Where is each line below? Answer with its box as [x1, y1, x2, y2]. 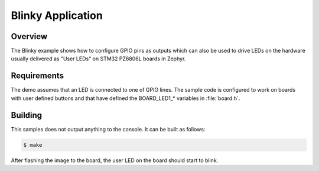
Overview [11, 31, 48, 41]
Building [11, 110, 43, 120]
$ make [23, 141, 43, 148]
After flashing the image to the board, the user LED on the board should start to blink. [11, 157, 219, 164]
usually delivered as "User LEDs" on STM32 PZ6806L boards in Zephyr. [11, 55, 186, 62]
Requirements [11, 71, 64, 81]
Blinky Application [11, 9, 103, 22]
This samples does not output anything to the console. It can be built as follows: [11, 125, 206, 133]
